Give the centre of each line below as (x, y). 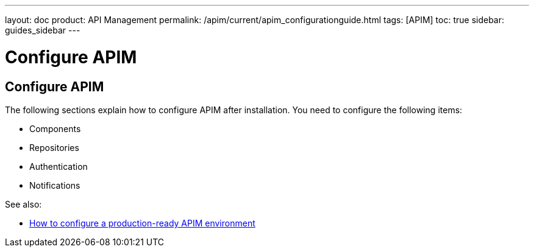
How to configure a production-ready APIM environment (142, 223)
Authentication (59, 166)
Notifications (55, 185)
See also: (23, 204)
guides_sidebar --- (43, 30)
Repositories (54, 147)
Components (55, 128)
